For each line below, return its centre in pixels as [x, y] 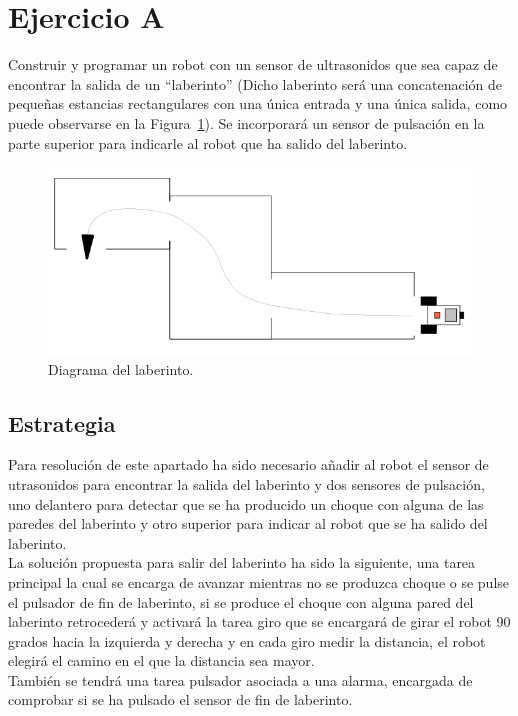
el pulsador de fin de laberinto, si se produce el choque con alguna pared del [241, 601]
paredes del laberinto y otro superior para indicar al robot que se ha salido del [248, 523]
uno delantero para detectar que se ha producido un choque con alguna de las [246, 503]
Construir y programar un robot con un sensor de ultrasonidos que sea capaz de [253, 64]
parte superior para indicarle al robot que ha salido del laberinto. [208, 142]
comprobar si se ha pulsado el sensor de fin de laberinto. [180, 699]
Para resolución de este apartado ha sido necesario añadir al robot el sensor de [248, 464]
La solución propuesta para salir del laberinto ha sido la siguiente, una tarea [242, 562]
